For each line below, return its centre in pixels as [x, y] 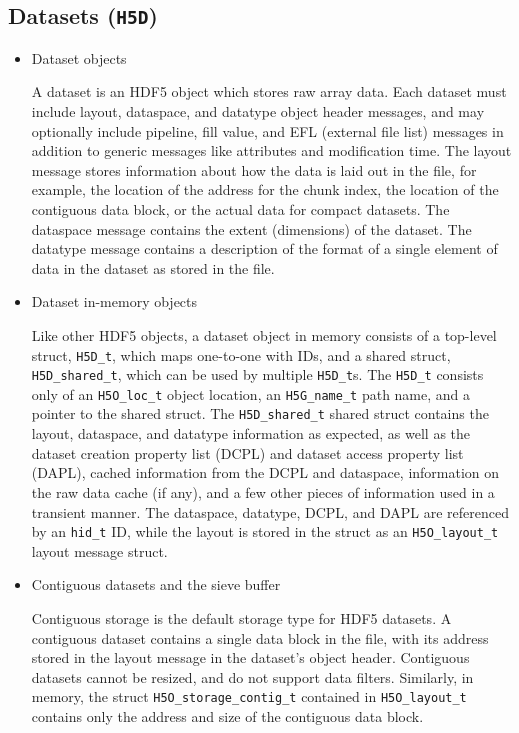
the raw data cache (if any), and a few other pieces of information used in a [263, 491]
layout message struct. [99, 550]
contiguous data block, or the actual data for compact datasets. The [240, 208]
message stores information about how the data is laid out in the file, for [254, 169]
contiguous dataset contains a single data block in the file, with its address [260, 637]
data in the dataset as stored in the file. [153, 267]
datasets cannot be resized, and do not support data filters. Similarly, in [252, 676]
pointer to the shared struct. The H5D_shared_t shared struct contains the [260, 413]
